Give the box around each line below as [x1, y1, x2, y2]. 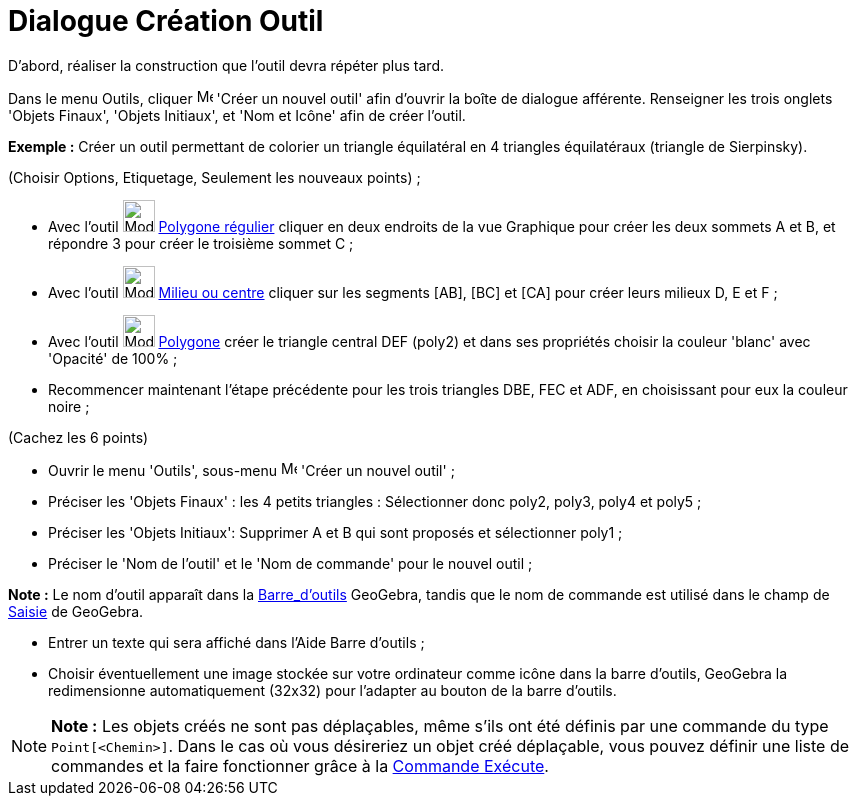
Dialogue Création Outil [8, 4, 324, 38]
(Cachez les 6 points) [8, 428, 149, 446]
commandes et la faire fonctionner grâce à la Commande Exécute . [51, 755, 549, 776]
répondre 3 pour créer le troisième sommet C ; [48, 234, 354, 252]
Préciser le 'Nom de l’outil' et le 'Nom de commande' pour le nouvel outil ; [48, 554, 533, 572]
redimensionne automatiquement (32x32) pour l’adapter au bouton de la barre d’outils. [48, 681, 617, 699]
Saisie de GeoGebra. [8, 602, 144, 620]
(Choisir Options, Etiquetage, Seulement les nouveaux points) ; [8, 168, 421, 186]
